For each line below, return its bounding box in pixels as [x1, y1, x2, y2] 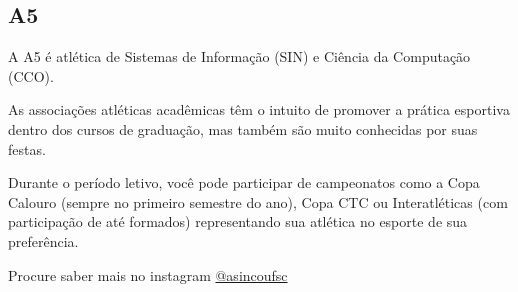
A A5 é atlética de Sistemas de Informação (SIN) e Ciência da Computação [8, 46, 471, 67]
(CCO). [8, 65, 54, 86]
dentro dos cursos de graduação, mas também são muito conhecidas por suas [8, 118, 478, 139]
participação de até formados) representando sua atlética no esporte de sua [8, 211, 468, 232]
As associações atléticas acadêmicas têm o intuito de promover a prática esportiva [8, 99, 510, 120]
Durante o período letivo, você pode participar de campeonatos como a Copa [8, 172, 480, 193]
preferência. [8, 230, 79, 251]
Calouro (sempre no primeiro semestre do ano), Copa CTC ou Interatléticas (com [8, 191, 508, 212]
